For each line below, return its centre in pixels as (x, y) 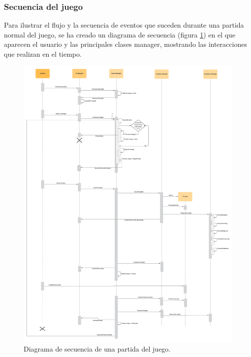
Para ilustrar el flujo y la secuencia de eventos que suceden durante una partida (124, 25)
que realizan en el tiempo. (43, 54)
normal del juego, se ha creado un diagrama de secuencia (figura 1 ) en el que (120, 34)
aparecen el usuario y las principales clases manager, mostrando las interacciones (125, 44)
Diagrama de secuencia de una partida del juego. (97, 348)
